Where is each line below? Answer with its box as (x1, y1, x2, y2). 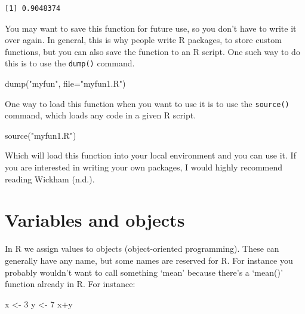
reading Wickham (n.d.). (5, 172, 95, 185)
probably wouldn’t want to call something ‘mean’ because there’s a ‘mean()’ (5, 266, 283, 278)
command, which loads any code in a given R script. (5, 109, 196, 121)
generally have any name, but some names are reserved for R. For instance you (5, 254, 293, 266)
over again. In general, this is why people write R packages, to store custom (5, 33, 282, 46)
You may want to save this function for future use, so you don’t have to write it (5, 22, 297, 34)
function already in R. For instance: (5, 278, 135, 290)
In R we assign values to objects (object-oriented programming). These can (5, 242, 279, 255)
